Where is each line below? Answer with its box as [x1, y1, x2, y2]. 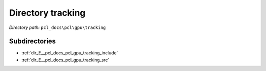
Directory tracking [9, 7, 86, 18]
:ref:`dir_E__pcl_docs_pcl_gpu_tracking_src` [21, 57, 109, 63]
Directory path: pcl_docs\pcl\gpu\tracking [9, 24, 106, 30]
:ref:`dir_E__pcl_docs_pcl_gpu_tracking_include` [21, 50, 118, 56]
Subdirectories [9, 37, 56, 46]
